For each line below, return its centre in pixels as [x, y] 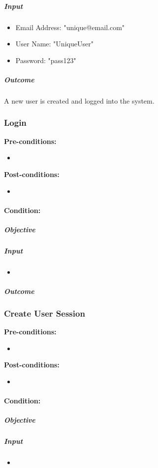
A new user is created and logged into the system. [79, 100]
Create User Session [45, 313]
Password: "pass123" [46, 60]
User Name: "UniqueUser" [54, 44]
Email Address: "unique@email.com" [70, 27]
